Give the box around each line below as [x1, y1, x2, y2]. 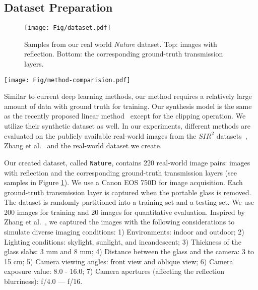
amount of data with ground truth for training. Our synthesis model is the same [4, 100, 252, 111]
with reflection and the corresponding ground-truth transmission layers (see [4, 167, 237, 178]
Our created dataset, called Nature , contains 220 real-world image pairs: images [4, 157, 250, 167]
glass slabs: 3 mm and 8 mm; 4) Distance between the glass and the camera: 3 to [4, 246, 254, 257]
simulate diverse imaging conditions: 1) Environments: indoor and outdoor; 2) [4, 226, 244, 237]
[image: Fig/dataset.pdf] [24, 24, 111, 32]
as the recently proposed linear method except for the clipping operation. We [4, 110, 246, 121]
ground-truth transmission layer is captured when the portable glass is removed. [4, 187, 251, 197]
